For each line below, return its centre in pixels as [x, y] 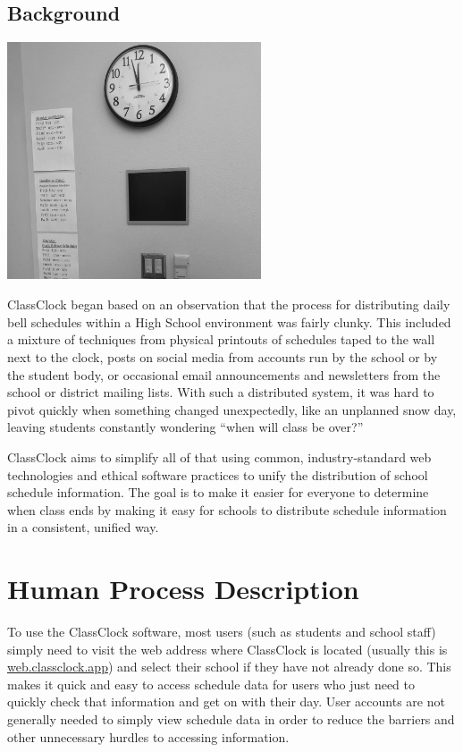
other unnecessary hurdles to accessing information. [148, 736]
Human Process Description [183, 589]
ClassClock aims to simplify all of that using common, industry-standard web [219, 456]
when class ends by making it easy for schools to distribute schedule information [227, 509]
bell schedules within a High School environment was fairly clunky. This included [229, 321]
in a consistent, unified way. [83, 527]
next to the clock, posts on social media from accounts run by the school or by [223, 356]
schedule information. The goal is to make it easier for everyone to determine [218, 492]
